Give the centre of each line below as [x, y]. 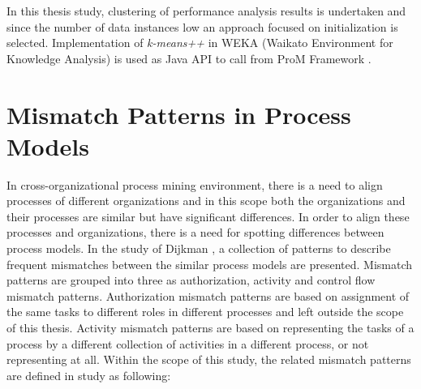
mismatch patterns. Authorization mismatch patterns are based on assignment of [208, 295]
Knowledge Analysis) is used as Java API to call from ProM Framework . [189, 58]
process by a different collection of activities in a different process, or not [188, 343]
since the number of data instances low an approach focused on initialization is [202, 26]
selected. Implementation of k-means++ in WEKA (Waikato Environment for [200, 43]
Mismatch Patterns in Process [179, 114]
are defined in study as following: [89, 375]
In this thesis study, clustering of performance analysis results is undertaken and [206, 11]
